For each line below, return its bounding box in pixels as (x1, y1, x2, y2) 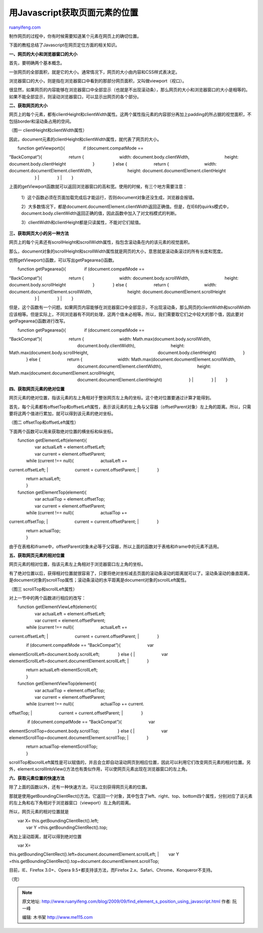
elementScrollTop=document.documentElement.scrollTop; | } (9, 734, 149, 740)
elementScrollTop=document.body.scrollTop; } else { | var (9, 728, 168, 734)
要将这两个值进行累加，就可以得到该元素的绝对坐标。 (9, 411, 116, 416)
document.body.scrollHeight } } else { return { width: (9, 282, 217, 288)
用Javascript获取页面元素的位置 (9, 7, 139, 18)
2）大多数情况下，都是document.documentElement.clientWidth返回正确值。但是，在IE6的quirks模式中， (21, 204, 231, 209)
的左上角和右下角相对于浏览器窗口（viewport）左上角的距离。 (9, 800, 133, 806)
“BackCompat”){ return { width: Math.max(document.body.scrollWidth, (9, 336, 211, 342)
